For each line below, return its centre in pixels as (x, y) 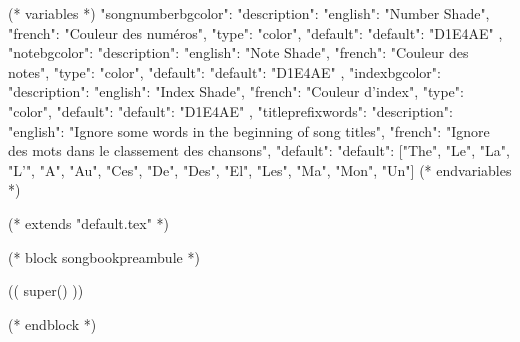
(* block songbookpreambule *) (104, 256)
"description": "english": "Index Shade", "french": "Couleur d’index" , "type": (236, 91)
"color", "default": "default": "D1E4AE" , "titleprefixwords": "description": (230, 110)
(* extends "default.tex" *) (89, 222)
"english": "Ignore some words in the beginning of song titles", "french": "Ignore (249, 130)
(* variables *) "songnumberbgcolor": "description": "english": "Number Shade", (249, 13)
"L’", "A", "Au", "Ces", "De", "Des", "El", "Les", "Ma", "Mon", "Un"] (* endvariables (260, 169)
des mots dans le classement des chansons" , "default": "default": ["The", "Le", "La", (259, 150)
